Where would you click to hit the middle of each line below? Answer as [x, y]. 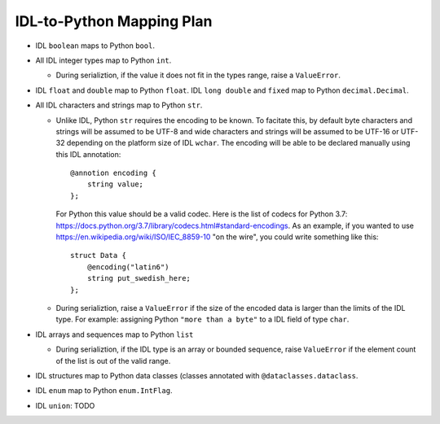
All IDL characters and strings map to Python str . [119, 105]
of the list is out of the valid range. [113, 361]
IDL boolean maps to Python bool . [95, 46]
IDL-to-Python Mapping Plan [114, 21]
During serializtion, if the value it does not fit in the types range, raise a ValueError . [198, 75]
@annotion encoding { [113, 173]
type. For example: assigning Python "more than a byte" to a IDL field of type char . [202, 319]
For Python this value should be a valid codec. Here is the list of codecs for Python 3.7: [202, 214]
